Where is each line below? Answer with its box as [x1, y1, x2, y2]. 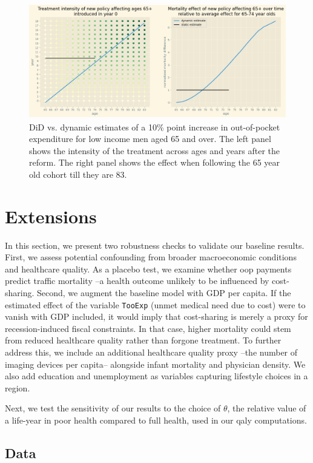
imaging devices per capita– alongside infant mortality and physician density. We [5, 357, 306, 370]
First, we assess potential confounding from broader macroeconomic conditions [5, 251, 297, 263]
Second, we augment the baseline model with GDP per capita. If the [37, 286, 291, 299]
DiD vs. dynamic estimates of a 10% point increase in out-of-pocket [29, 120, 280, 133]
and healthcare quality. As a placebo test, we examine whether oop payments [5, 262, 292, 275]
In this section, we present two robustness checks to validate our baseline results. [5, 238, 305, 251]
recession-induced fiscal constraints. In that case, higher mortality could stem [5, 322, 291, 334]
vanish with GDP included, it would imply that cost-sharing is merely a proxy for [5, 310, 308, 323]
